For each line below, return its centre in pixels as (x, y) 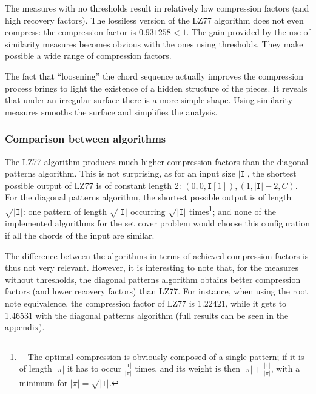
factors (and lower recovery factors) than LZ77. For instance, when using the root (156, 291)
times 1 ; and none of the (233, 210)
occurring (148, 211)
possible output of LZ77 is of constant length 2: (93, 185)
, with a (285, 368)
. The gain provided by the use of (248, 32)
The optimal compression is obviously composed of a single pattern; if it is (166, 356)
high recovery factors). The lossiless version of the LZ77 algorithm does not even (154, 20)
